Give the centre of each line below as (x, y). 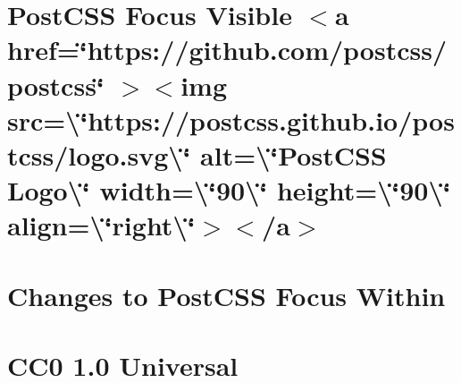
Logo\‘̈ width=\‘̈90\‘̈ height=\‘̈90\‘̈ (229, 190)
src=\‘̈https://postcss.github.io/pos (231, 119)
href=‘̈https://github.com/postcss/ (227, 50)
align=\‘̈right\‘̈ (101, 225)
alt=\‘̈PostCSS (293, 154)
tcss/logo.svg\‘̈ (99, 154)
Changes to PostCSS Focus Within (226, 295)
